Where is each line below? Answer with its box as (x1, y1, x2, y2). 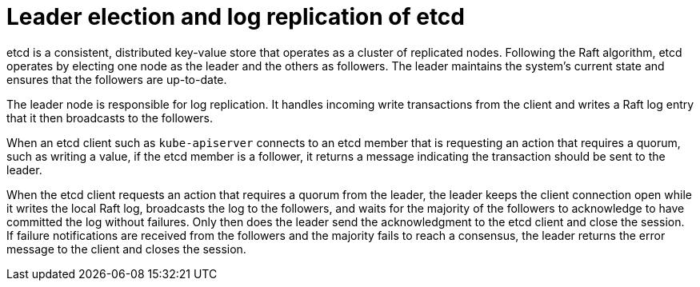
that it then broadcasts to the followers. (6, 110, 213, 125)
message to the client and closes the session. (6, 241, 246, 256)
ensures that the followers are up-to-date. (6, 72, 227, 86)
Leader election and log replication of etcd (6, 3, 465, 30)
